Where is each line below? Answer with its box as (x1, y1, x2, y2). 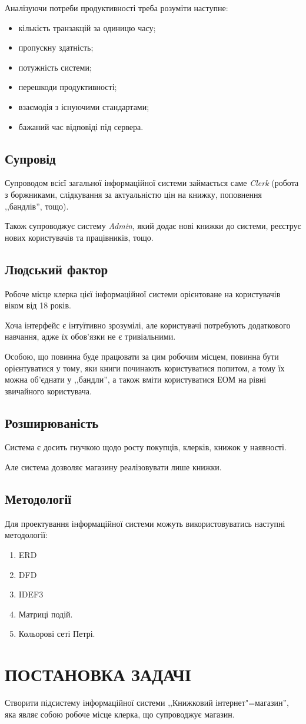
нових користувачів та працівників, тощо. (5, 231, 154, 243)
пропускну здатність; (18, 41, 94, 54)
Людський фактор (5, 260, 108, 278)
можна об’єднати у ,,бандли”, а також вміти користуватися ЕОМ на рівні (5, 373, 267, 386)
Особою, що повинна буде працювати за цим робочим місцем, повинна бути (5, 350, 279, 362)
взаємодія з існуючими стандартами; (18, 100, 149, 112)
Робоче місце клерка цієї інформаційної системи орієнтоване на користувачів (5, 287, 281, 300)
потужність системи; (18, 61, 92, 73)
